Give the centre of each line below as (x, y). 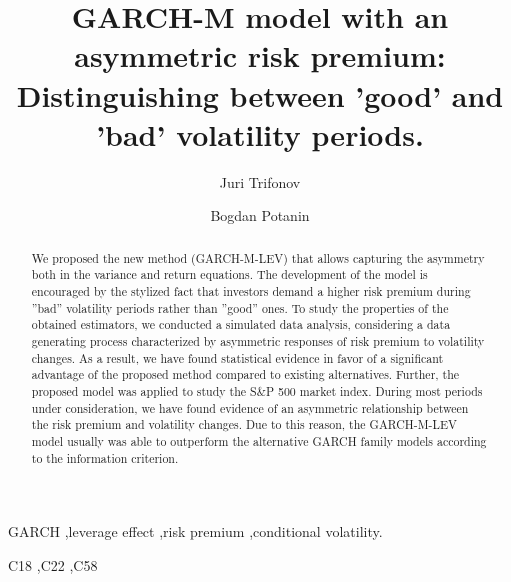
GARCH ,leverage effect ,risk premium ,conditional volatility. (195, 531)
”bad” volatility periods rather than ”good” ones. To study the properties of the (240, 307)
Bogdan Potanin (260, 215)
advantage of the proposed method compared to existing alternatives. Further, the (245, 374)
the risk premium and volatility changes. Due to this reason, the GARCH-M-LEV (244, 424)
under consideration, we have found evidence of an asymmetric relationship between (250, 407)
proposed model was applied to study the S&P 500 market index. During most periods (257, 390)
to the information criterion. (105, 457)
